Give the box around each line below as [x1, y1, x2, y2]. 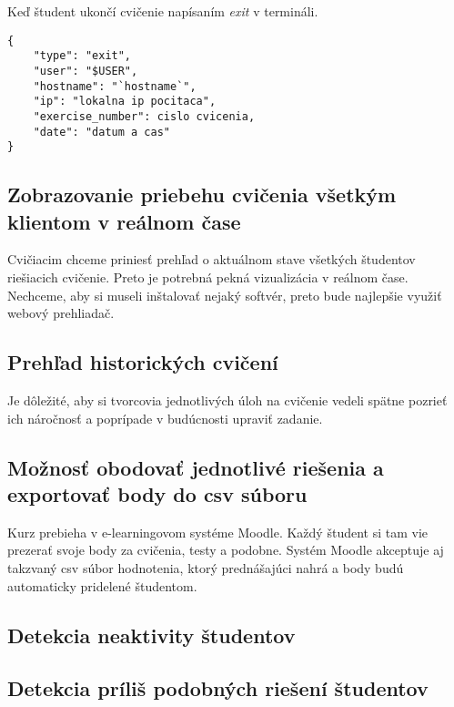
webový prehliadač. [7, 303, 115, 323]
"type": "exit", [33, 49, 132, 63]
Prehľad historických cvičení [7, 348, 278, 376]
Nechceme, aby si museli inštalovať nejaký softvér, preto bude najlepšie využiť [7, 285, 442, 304]
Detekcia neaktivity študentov [7, 620, 296, 649]
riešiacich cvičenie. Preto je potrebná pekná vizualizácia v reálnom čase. [7, 268, 409, 287]
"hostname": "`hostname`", [33, 79, 197, 93]
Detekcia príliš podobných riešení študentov [7, 674, 429, 702]
